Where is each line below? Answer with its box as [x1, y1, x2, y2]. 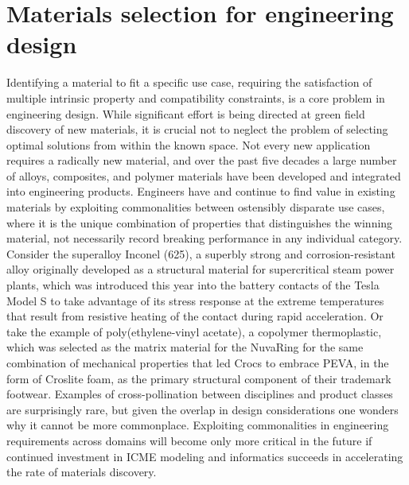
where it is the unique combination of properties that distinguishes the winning [6, 214, 393, 231]
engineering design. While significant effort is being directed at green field [6, 105, 365, 122]
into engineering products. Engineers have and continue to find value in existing [6, 183, 395, 200]
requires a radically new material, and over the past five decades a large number [6, 152, 397, 169]
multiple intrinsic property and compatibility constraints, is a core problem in [6, 89, 385, 106]
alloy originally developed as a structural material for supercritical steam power [6, 261, 395, 277]
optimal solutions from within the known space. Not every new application [6, 136, 371, 153]
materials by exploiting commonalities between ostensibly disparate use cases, [6, 199, 385, 215]
